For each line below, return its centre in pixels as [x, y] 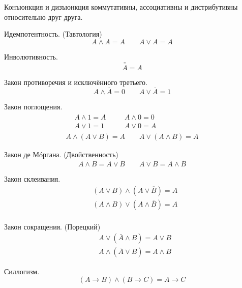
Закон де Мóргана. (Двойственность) [61, 154]
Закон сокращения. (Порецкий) [52, 226]
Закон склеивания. [32, 179]
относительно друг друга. [43, 17]
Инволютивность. [31, 56]
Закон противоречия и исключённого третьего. [76, 82]
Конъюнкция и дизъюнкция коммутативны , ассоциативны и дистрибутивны [121, 7]
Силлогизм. [22, 271]
